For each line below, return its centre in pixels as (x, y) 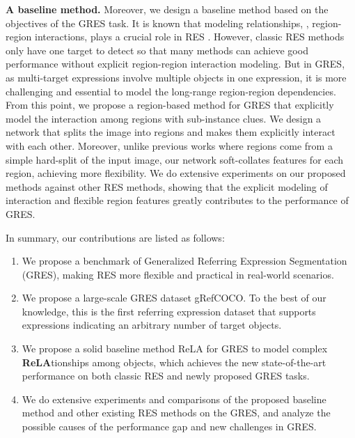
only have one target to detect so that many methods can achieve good (157, 50)
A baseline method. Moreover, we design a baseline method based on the (167, 9)
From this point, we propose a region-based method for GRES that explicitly (170, 105)
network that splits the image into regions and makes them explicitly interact (171, 132)
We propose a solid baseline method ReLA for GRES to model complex (175, 349)
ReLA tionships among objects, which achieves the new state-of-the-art (174, 362)
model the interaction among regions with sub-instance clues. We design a (164, 118)
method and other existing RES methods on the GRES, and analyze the (176, 413)
